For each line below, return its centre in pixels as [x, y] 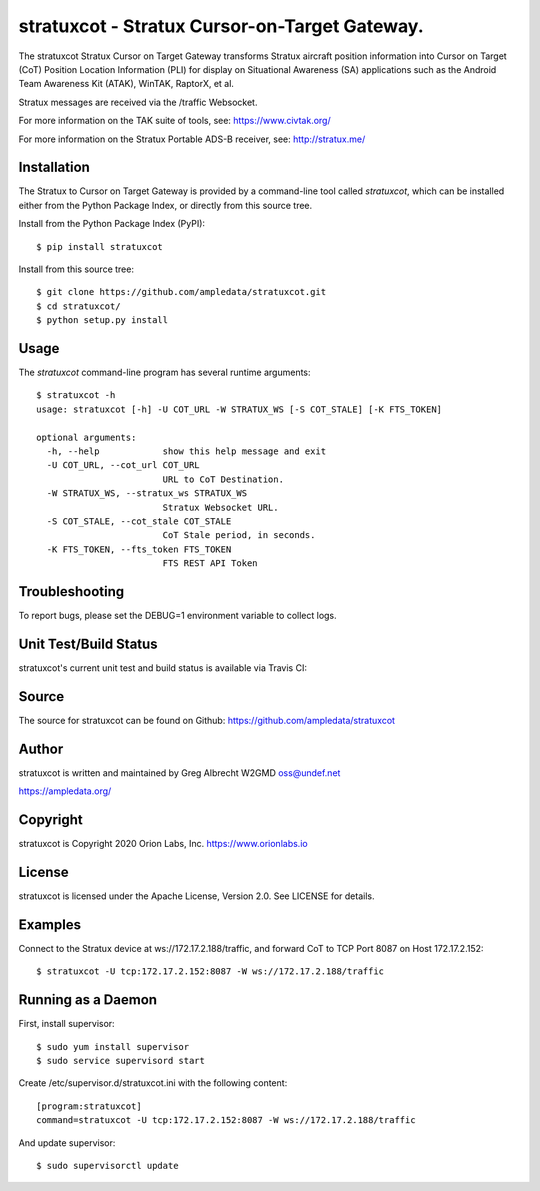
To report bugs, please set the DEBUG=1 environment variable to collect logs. [177, 616]
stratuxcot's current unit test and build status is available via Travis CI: [162, 667]
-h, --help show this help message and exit [186, 451]
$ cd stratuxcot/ [78, 306]
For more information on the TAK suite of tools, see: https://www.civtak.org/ [174, 121]
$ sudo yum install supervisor [113, 1046]
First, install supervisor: [66, 1024]
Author [41, 748]
